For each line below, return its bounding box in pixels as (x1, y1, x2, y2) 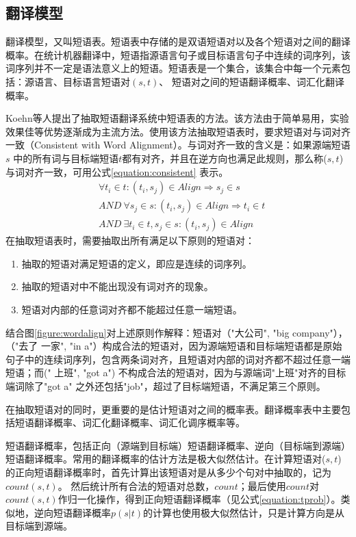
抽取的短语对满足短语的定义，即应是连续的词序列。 (21, 256, 252, 270)
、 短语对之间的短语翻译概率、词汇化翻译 (159, 74, 345, 88)
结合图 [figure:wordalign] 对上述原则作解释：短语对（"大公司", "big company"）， (5, 325, 348, 339)
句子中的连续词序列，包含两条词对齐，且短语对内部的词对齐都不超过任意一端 (5, 352, 351, 366)
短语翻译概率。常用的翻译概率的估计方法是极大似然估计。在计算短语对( (5, 451, 326, 466)
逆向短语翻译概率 (34, 505, 111, 519)
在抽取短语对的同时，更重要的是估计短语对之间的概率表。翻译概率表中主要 (5, 402, 341, 416)
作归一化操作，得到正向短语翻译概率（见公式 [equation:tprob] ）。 (58, 492, 341, 506)
